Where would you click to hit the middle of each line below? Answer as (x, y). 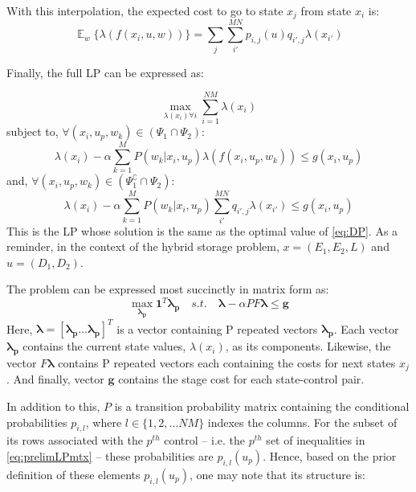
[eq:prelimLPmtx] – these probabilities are (110, 455)
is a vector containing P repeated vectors (217, 328)
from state (326, 10)
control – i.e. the (204, 440)
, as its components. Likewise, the (308, 346)
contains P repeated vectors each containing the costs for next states (227, 362)
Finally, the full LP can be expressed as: (105, 72)
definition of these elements (73, 474)
